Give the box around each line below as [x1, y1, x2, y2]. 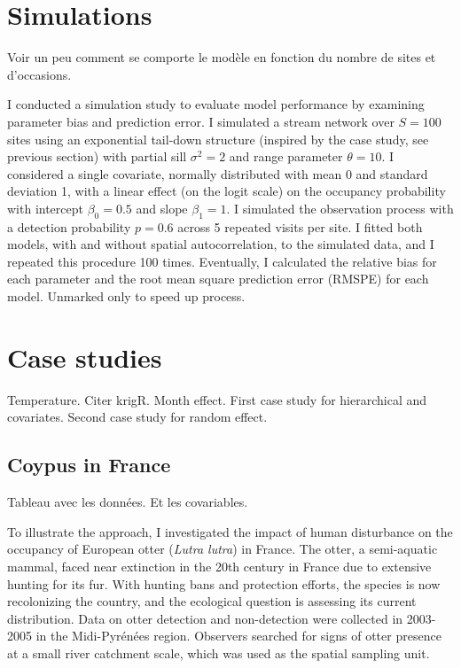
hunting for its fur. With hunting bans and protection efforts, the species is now [7, 574, 441, 593]
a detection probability [7, 217, 131, 236]
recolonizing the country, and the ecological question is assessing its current [7, 592, 417, 610]
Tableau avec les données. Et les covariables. [7, 493, 248, 511]
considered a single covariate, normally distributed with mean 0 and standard [7, 164, 428, 183]
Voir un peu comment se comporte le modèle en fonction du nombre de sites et [7, 48, 436, 66]
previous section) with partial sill [7, 147, 187, 166]
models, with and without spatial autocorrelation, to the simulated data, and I [7, 235, 434, 253]
